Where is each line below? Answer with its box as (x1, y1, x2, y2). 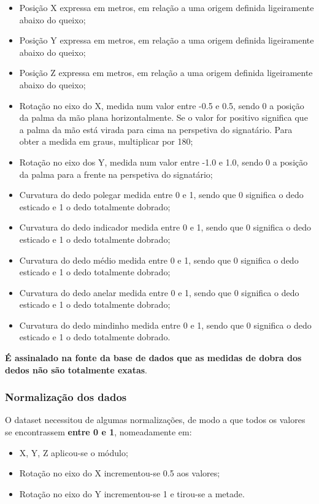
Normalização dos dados (5, 389, 127, 405)
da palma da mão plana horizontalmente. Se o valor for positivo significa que (19, 111, 308, 124)
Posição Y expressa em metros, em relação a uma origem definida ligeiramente (19, 34, 314, 47)
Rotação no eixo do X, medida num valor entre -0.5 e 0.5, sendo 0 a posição (19, 99, 304, 112)
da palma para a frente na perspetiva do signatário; (19, 167, 213, 180)
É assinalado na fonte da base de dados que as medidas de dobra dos (5, 351, 302, 364)
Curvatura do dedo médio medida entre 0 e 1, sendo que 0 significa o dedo (19, 253, 299, 266)
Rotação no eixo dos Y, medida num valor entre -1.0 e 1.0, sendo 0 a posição (19, 155, 308, 168)
